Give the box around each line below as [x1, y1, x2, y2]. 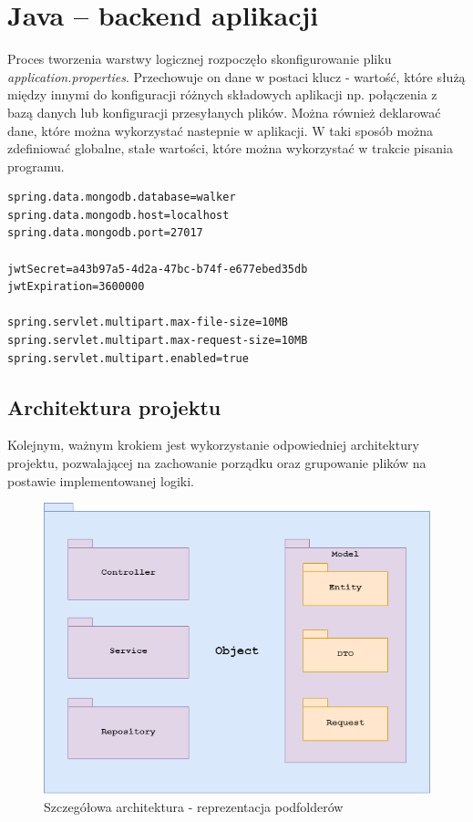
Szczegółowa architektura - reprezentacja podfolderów [44, 796, 344, 816]
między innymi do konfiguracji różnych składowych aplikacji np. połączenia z [7, 85, 437, 104]
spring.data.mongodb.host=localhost [7, 208, 230, 222]
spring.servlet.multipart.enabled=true [7, 351, 249, 365]
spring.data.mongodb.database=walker [7, 191, 236, 204]
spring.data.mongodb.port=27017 [7, 226, 203, 240]
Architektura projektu [7, 392, 221, 421]
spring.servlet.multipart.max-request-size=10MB [7, 334, 308, 348]
